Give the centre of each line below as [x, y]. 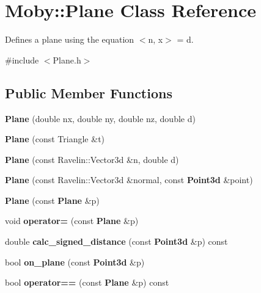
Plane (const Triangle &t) [55, 139]
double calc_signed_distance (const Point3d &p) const [116, 241]
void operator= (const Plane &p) [72, 221]
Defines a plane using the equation [70, 39]
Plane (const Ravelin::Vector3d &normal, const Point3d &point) [129, 180]
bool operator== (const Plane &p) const [87, 282]
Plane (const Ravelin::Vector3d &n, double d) [92, 159]
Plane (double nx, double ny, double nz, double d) [100, 118]
